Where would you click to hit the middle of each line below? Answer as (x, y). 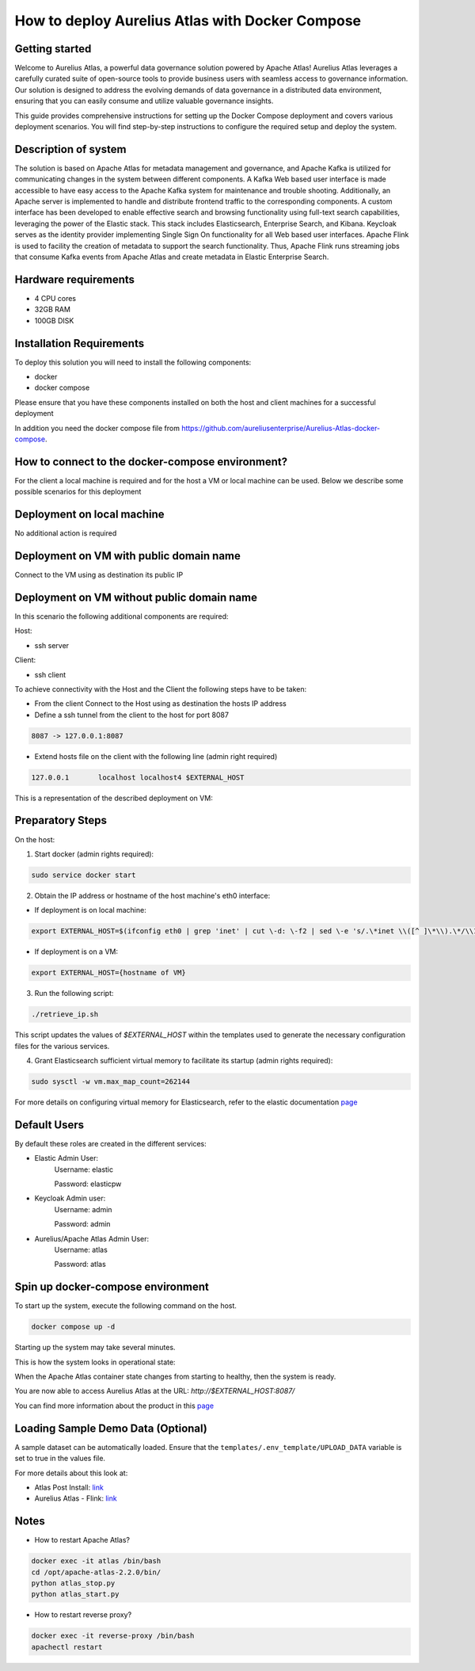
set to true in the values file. (60, 1459)
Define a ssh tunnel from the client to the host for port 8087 (132, 715)
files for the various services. (62, 1046)
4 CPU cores (55, 298)
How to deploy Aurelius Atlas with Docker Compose (188, 21)
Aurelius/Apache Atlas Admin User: (92, 1238)
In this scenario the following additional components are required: (122, 616)
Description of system (70, 149)
